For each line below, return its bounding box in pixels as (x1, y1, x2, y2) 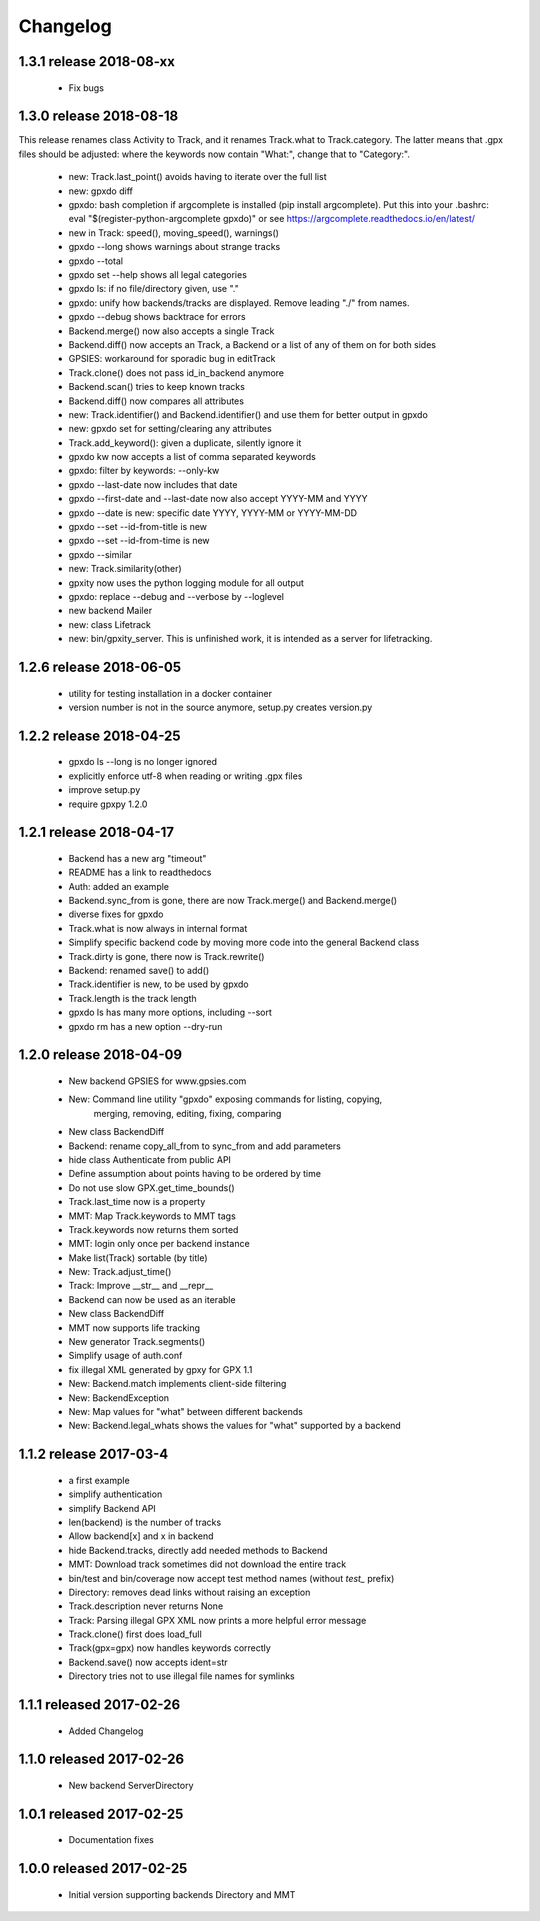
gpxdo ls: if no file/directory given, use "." (68, 283, 239, 295)
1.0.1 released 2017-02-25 (18, 1805, 184, 1822)
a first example (68, 1474, 130, 1486)
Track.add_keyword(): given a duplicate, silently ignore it (68, 436, 302, 449)
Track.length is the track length (68, 992, 197, 1004)
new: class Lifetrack (68, 618, 152, 630)
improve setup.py (68, 784, 141, 796)
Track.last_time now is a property (68, 1196, 206, 1208)
